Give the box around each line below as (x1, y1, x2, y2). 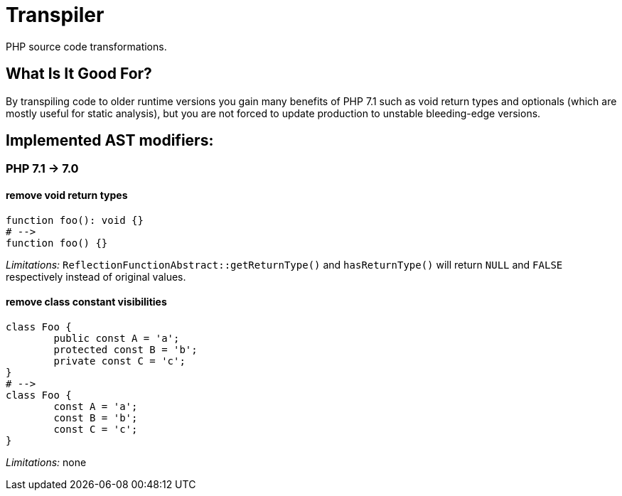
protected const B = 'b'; (53, 343, 198, 355)
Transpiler (6, 3, 104, 27)
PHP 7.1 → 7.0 (6, 161, 79, 176)
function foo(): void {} (6, 214, 144, 226)
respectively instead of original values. (6, 270, 186, 283)
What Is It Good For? (6, 65, 152, 83)
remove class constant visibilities (6, 296, 167, 308)
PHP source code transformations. (6, 40, 167, 53)
